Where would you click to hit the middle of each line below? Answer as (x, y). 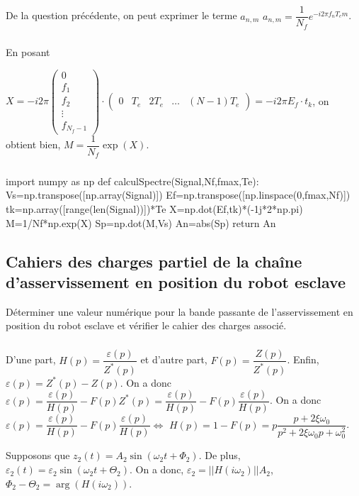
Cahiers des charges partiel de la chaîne (154, 261)
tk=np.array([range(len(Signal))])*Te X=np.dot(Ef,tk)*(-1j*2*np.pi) (154, 208)
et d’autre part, (174, 359)
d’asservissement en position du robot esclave (176, 281)
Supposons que (38, 455)
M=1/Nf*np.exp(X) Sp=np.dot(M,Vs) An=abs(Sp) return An (141, 222)
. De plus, (220, 455)
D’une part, (31, 359)
